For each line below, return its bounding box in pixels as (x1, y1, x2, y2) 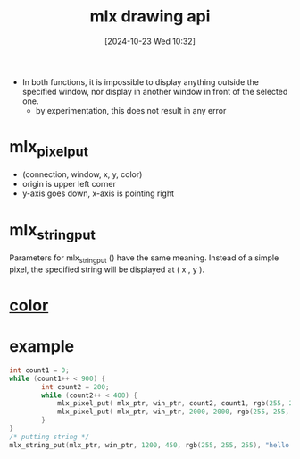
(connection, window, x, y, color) (21, 169, 143, 180)
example (9, 336, 75, 357)
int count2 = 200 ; (41, 382, 110, 391)
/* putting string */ (9, 432, 90, 441)
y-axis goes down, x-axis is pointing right (21, 188, 174, 199)
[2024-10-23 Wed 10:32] (104, 36, 196, 47)
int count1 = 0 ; (9, 365, 70, 375)
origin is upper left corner (21, 179, 117, 190)
